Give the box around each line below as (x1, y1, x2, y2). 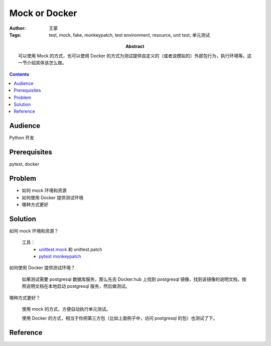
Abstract (125, 43, 145, 50)
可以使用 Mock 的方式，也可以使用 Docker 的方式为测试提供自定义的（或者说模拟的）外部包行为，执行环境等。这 (18, 53, 252, 59)
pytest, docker (9, 161, 40, 167)
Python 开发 (9, 135, 35, 141)
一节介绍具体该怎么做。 (18, 60, 67, 66)
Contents (9, 71, 30, 77)
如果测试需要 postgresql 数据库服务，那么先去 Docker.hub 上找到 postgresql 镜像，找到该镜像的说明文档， (22, 276, 242, 282)
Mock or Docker (9, 8, 77, 19)
